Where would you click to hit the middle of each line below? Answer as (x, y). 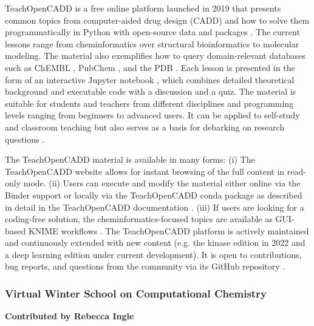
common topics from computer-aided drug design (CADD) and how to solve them (157, 20)
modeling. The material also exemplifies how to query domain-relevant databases (155, 56)
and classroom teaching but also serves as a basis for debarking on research (145, 127)
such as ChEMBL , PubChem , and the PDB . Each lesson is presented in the (150, 67)
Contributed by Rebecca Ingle (70, 316)
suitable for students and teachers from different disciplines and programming (149, 103)
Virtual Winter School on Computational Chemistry (136, 293)
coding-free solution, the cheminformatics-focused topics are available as (139, 219)
